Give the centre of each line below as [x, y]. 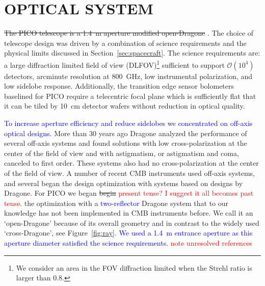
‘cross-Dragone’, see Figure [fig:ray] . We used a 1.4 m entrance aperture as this [128, 233]
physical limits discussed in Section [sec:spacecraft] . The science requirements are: [132, 53]
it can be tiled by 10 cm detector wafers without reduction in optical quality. [125, 106]
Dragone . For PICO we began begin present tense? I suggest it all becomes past [129, 193]
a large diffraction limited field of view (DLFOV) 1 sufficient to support [114, 64]
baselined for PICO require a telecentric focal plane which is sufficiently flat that [130, 96]
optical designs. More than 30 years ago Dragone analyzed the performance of [126, 133]
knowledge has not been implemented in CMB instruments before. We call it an [129, 213]
